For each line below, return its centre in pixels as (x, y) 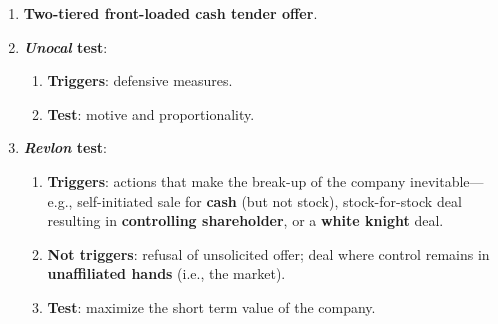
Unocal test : (65, 46)
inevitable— (447, 180)
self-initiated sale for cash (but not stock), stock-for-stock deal (269, 200)
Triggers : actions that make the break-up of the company (226, 180)
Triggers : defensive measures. (140, 80)
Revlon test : (65, 147)
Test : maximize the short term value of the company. (211, 306)
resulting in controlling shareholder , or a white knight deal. (245, 220)
